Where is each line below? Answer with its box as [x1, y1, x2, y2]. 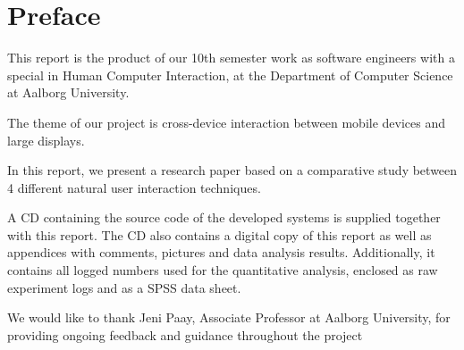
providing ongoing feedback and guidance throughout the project [7, 325, 363, 344]
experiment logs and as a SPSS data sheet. [7, 278, 241, 296]
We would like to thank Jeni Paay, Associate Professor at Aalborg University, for [7, 308, 451, 327]
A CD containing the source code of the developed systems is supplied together [7, 208, 441, 227]
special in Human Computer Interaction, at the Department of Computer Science [7, 65, 453, 84]
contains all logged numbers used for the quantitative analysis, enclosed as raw [7, 261, 438, 279]
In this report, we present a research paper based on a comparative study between [7, 161, 458, 179]
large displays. [7, 130, 85, 149]
